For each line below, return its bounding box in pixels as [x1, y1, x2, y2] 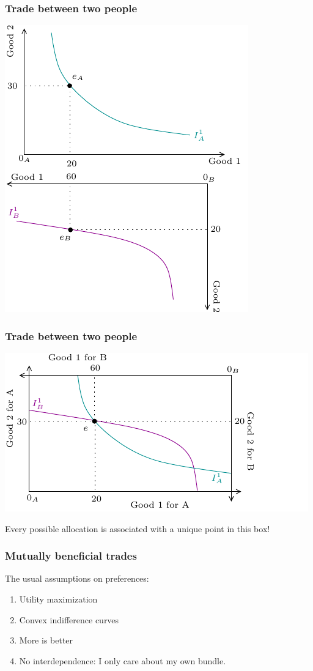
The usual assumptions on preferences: [5, 572, 149, 585]
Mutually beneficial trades [5, 548, 137, 563]
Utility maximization [19, 593, 98, 606]
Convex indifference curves [19, 613, 119, 626]
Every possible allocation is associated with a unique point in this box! [5, 522, 270, 535]
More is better [19, 634, 73, 647]
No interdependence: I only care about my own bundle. [19, 654, 226, 667]
